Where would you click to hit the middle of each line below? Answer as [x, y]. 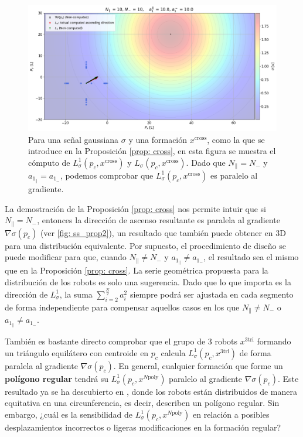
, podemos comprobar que [107, 175]
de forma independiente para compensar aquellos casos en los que [122, 307]
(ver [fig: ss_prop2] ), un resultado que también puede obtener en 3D [163, 232]
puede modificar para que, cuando [66, 257]
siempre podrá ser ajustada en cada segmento [212, 294]
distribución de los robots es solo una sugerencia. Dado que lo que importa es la [148, 281]
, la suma [76, 294]
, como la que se [236, 139]
